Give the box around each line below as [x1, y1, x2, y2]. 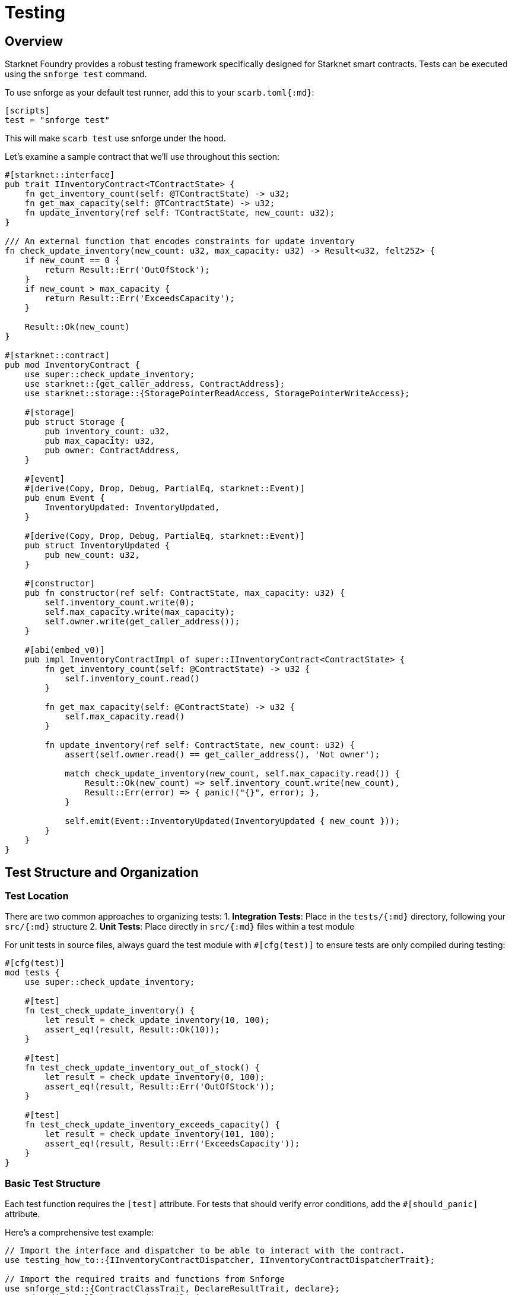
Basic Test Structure [5, 1177, 101, 1189]
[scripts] [5, 106, 50, 116]
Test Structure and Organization [5, 864, 199, 880]
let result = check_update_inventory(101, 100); [44, 1129, 275, 1139]
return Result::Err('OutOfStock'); [44, 265, 210, 275]
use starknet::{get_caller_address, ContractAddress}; [24, 379, 285, 389]
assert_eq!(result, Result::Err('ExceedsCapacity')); [44, 1139, 300, 1149]
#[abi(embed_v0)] [24, 645, 105, 655]
